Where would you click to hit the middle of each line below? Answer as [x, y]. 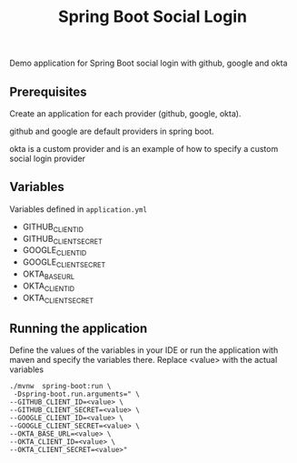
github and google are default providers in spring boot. [112, 131]
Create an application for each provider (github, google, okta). [125, 114]
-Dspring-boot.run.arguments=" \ [77, 394]
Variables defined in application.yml [79, 209]
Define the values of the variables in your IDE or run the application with [144, 350]
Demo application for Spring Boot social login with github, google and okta [148, 63]
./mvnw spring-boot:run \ [60, 387]
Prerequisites [48, 91]
